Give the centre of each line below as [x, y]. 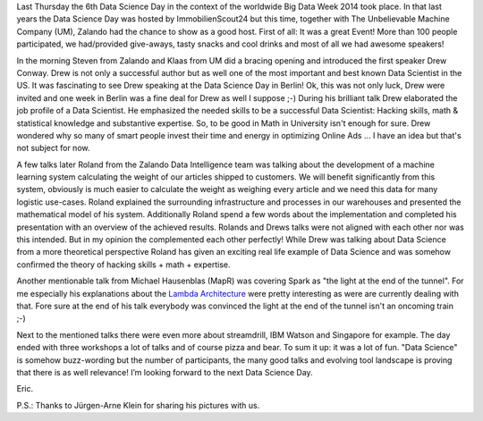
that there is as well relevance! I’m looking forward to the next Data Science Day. [165, 372]
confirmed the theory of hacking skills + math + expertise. [124, 265]
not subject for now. [53, 148]
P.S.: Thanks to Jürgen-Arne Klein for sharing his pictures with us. [138, 405]
